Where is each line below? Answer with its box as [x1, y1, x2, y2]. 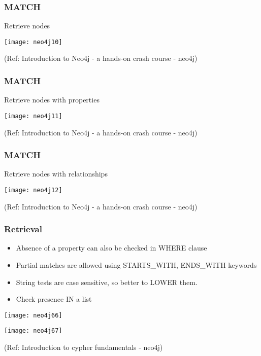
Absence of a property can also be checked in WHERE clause [16, 242, 207, 253]
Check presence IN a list [16, 294, 92, 304]
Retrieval [4, 223, 42, 235]
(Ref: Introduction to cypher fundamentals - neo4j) [4, 342, 163, 352]
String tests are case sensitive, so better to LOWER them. [16, 276, 198, 287]
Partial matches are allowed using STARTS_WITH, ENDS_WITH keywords [16, 260, 257, 270]
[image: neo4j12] [4, 186, 62, 194]
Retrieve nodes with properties [4, 94, 100, 105]
